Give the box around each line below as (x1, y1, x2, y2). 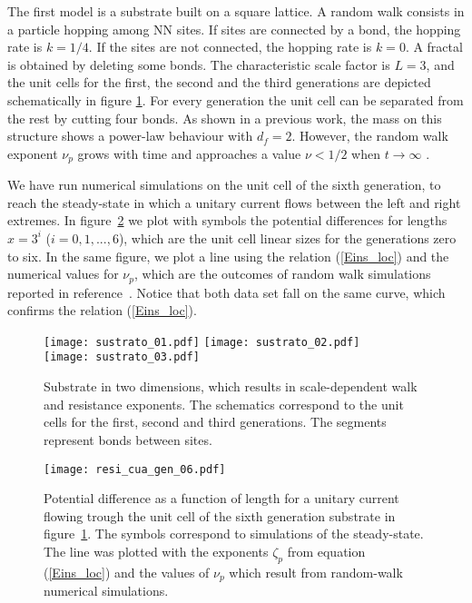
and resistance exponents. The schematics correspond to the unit (44, 394, 404, 413)
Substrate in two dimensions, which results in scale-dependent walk (44, 377, 418, 396)
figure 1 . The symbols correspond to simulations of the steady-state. (44, 524, 424, 543)
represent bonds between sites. (44, 430, 212, 449)
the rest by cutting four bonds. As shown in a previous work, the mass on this (7, 108, 442, 127)
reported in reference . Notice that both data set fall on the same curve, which (7, 282, 446, 301)
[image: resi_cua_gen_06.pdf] (44, 462, 226, 476)
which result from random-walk (229, 562, 403, 581)
